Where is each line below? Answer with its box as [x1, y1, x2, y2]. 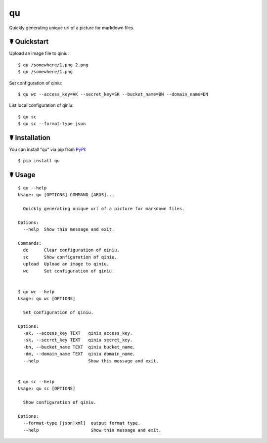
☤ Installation [9, 133, 50, 142]
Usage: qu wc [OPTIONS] [18, 296, 76, 302]
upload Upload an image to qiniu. [23, 261, 110, 267]
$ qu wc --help [18, 289, 55, 294]
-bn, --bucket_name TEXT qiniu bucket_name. [23, 344, 135, 350]
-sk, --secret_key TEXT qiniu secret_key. [23, 337, 133, 343]
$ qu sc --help [18, 379, 55, 384]
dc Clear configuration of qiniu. [23, 247, 120, 253]
